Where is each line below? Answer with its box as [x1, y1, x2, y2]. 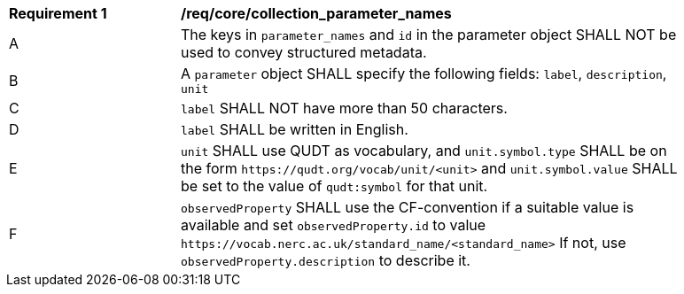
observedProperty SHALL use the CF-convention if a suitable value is [181, 198, 634, 216]
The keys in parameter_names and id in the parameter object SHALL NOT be [181, 26, 677, 43]
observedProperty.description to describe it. [181, 251, 470, 269]
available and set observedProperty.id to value [181, 216, 486, 234]
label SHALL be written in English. [181, 120, 408, 138]
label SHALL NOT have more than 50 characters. [181, 99, 508, 117]
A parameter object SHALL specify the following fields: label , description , [181, 65, 667, 82]
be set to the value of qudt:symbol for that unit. [181, 177, 488, 195]
